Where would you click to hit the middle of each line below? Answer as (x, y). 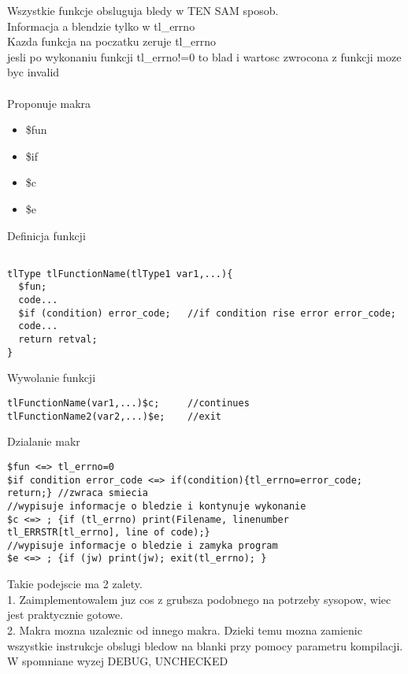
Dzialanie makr (44, 441)
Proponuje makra (49, 103)
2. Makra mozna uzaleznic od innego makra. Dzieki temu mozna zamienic (185, 630)
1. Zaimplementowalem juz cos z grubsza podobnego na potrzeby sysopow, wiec (199, 599)
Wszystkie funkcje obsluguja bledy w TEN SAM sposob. (143, 10)
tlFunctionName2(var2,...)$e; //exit (115, 416)
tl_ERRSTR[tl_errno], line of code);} (109, 533)
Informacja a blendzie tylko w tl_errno (101, 26)
